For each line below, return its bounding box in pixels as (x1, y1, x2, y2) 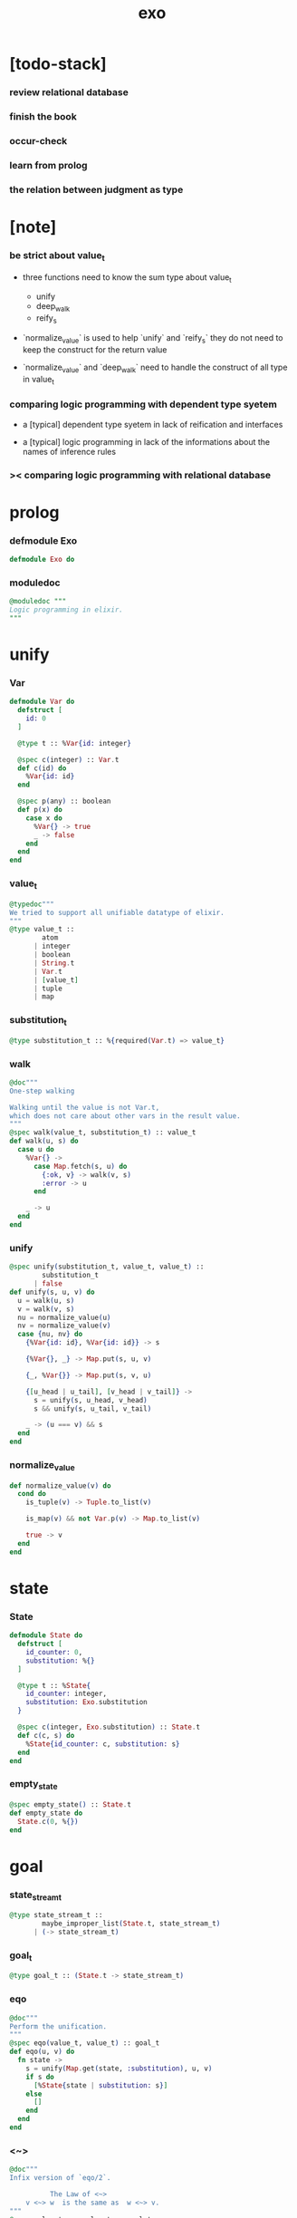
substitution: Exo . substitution (25, 1698, 148, 1707)
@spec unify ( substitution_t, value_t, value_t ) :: (9, 1262, 205, 1271)
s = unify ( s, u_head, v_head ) (33, 1395, 148, 1404)
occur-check (9, 134, 68, 147)
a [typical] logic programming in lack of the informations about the (22, 436, 270, 447)
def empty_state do (9, 1808, 83, 1818)
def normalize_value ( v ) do (9, 1480, 111, 1490)
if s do (25, 2072, 54, 2081)
